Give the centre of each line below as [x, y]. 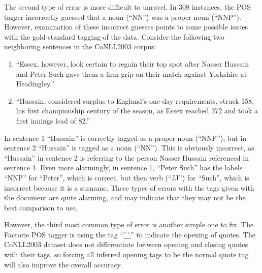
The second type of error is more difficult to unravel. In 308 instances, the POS [128, 7]
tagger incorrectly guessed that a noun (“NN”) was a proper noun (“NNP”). [123, 17]
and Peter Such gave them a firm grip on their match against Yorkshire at [132, 73]
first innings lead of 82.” [53, 120]
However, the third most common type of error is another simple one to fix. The [129, 224]
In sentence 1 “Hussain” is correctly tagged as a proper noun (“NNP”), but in [125, 138]
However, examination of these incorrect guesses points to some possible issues [126, 27]
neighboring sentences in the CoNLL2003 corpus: [80, 47]
